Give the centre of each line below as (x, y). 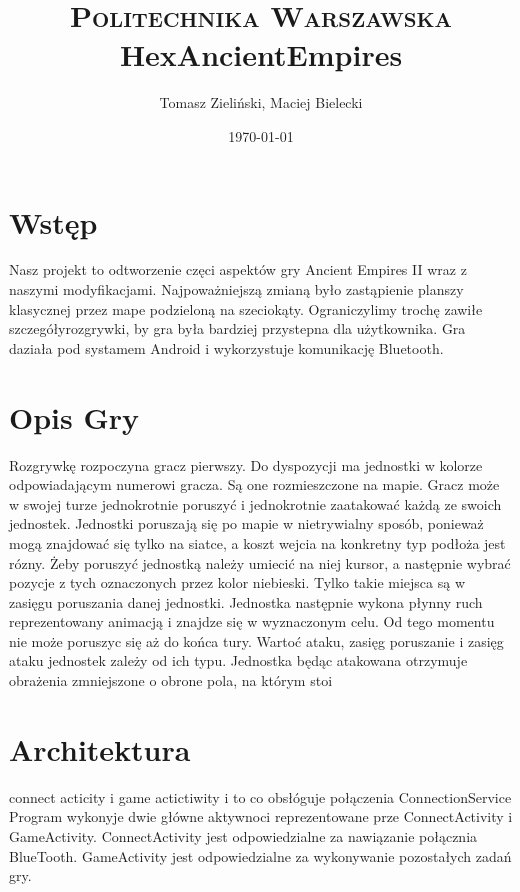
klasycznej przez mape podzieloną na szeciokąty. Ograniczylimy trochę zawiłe (246, 308)
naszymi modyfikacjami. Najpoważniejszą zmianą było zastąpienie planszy (236, 289)
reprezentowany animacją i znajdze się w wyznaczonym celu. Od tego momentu (252, 621)
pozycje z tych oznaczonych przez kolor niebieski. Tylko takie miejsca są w (237, 582)
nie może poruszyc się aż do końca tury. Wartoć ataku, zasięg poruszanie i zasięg (256, 640)
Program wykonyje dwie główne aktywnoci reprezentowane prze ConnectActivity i (261, 816)
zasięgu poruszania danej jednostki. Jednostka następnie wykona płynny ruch (246, 601)
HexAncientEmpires (261, 54)
